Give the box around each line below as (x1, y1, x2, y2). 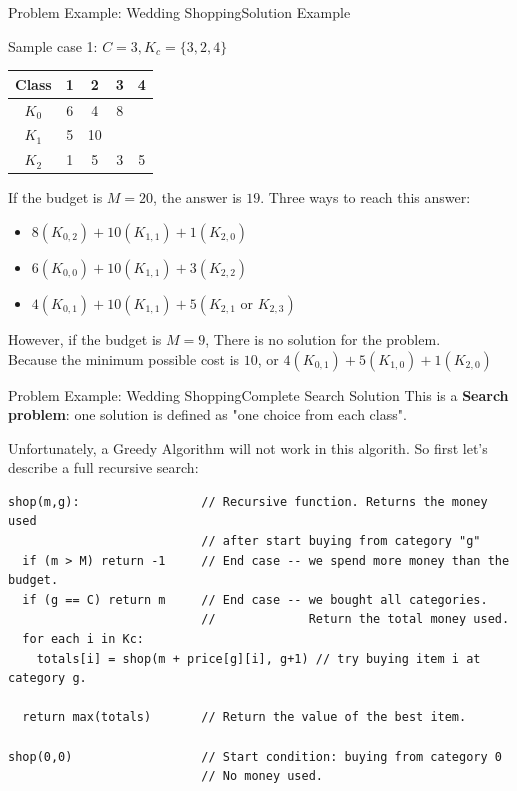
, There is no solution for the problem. (205, 328, 441, 349)
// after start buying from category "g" (201, 534, 481, 549)
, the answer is (153, 187, 242, 208)
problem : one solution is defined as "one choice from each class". (8, 404, 407, 425)
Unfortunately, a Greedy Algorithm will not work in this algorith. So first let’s (8, 437, 488, 458)
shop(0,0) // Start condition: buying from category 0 (8, 749, 502, 764)
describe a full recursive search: (8, 457, 199, 478)
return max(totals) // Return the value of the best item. (22, 710, 467, 725)
